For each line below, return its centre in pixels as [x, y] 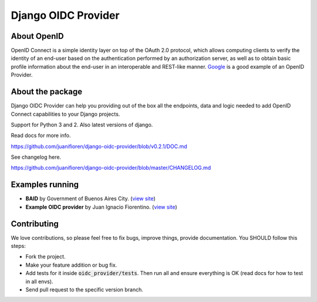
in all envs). [39, 281]
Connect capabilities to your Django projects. [65, 114]
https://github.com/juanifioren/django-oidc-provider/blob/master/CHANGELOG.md [111, 168]
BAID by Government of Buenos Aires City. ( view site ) [90, 199]
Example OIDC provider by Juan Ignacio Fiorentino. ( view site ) [101, 207]
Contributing [35, 224]
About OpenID [37, 36]
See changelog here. [36, 157]
